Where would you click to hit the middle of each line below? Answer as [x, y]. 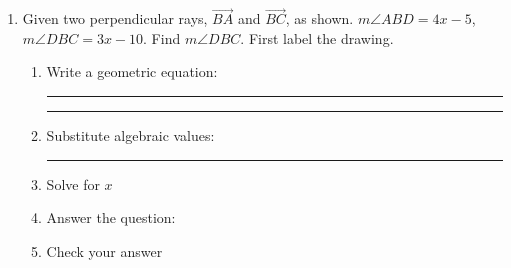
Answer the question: [111, 217]
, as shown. [319, 18]
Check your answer [104, 250]
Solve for [73, 183]
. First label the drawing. [317, 37]
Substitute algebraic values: [130, 135]
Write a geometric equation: [132, 71]
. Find [162, 37]
